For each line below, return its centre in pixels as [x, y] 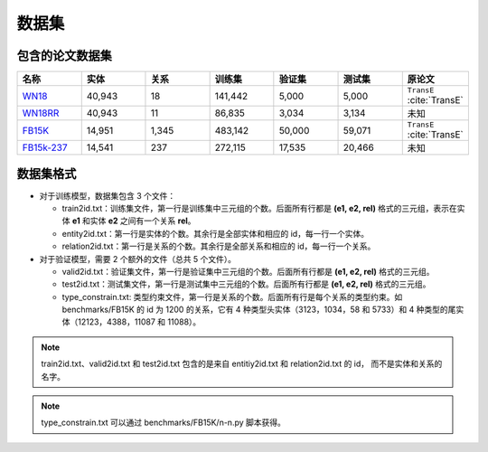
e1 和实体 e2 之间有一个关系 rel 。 [134, 221]
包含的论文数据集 [64, 56]
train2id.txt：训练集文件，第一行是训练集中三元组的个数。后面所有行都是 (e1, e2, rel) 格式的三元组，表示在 [260, 208]
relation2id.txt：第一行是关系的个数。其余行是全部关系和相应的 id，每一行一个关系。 [219, 246]
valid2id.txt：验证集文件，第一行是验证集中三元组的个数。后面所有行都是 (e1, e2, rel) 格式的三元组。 [248, 271]
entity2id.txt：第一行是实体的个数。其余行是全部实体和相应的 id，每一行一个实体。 [216, 233]
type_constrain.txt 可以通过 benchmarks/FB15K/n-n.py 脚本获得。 [164, 423]
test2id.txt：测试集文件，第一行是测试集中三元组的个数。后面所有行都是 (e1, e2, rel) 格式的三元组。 [246, 284]
